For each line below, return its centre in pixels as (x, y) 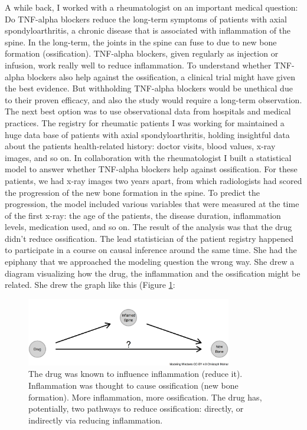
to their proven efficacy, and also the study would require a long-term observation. (153, 99)
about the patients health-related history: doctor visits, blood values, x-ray (140, 146)
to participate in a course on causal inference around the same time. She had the (151, 250)
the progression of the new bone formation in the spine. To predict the (133, 192)
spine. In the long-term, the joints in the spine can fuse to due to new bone (141, 42)
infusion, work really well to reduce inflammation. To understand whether (138, 65)
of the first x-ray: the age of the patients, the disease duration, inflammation (143, 215)
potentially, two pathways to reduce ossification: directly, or (136, 408)
